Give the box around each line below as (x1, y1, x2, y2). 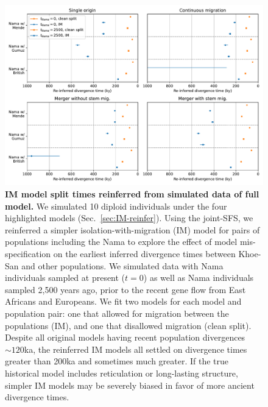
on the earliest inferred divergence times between (53, 247, 236, 260)
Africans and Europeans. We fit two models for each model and (5, 295, 242, 308)
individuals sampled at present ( (5, 271, 125, 284)
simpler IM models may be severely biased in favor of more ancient (5, 378, 255, 391)
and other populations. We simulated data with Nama (21, 259, 224, 272)
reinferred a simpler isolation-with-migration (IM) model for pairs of (5, 223, 260, 236)
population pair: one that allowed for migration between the (5, 307, 229, 319)
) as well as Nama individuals (143, 271, 254, 284)
